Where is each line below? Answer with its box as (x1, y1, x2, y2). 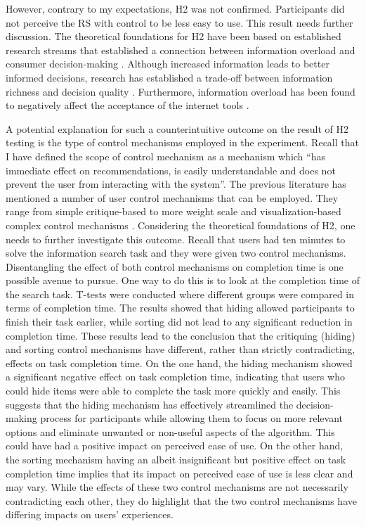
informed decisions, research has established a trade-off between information (6, 70, 333, 84)
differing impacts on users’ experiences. (6, 507, 174, 522)
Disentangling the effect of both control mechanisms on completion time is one (6, 259, 344, 274)
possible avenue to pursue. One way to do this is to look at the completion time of (6, 273, 360, 288)
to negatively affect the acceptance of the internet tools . (6, 98, 249, 113)
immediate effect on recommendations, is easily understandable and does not (6, 162, 336, 177)
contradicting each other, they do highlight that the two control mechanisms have (6, 493, 357, 508)
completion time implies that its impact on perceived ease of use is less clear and (6, 466, 353, 480)
